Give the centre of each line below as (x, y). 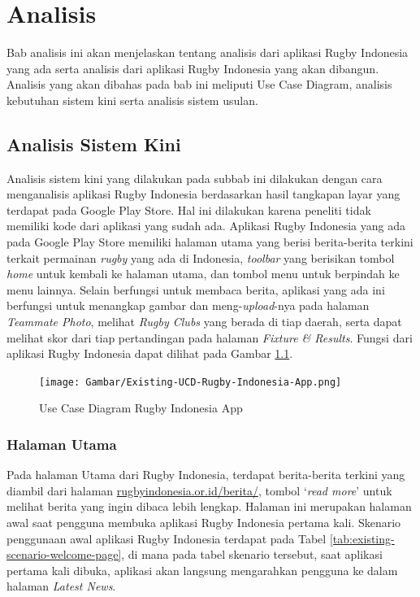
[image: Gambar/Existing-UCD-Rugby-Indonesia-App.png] (191, 382)
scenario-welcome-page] (64, 554)
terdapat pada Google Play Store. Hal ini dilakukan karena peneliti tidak (189, 209)
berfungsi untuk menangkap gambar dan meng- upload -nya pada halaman (188, 305)
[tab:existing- (362, 538)
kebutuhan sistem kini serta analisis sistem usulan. (132, 100)
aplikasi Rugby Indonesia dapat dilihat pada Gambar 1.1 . (150, 353)
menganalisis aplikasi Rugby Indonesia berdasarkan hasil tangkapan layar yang (204, 194)
